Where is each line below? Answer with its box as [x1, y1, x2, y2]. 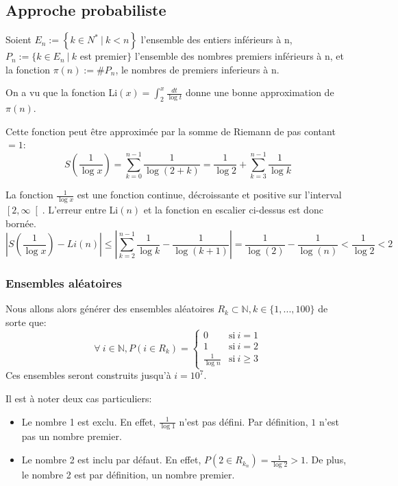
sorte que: [5, 314, 47, 329]
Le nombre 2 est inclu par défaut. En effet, [21, 452, 201, 467]
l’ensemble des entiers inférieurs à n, [140, 32, 293, 47]
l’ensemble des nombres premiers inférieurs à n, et [134, 49, 344, 63]
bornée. [5, 216, 36, 230]
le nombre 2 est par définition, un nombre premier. [21, 467, 235, 482]
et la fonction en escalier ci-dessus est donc [143, 202, 323, 216]
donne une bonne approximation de [185, 85, 334, 100]
